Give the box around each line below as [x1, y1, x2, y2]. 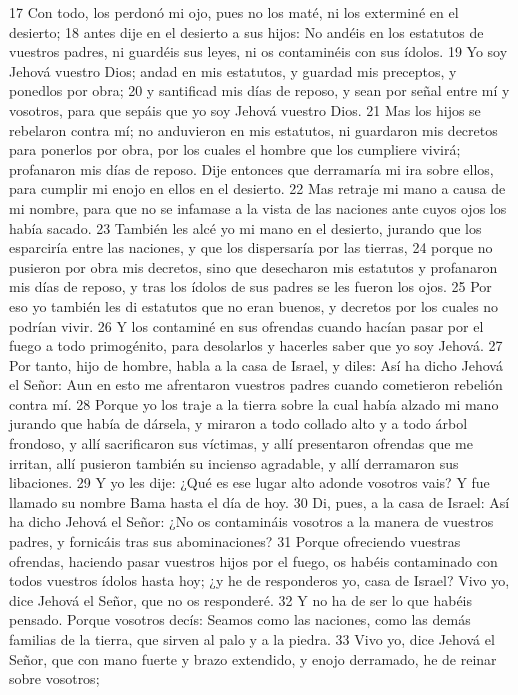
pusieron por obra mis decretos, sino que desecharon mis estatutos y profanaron [9, 256, 498, 277]
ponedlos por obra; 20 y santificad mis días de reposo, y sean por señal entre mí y [9, 80, 510, 101]
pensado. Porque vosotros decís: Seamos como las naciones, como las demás [9, 609, 471, 630]
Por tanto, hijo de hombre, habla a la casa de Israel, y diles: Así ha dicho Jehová [9, 354, 503, 375]
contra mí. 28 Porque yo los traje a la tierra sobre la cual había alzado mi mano [9, 393, 499, 414]
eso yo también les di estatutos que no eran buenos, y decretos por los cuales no [9, 295, 499, 316]
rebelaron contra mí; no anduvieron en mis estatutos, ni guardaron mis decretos [9, 119, 498, 140]
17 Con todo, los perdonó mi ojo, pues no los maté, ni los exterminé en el [9, 2, 459, 22]
